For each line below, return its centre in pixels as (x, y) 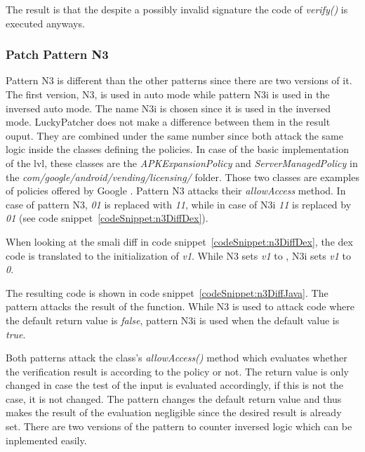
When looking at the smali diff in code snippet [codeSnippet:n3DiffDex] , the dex (179, 241)
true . (16, 334)
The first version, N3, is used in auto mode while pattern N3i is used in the (168, 94)
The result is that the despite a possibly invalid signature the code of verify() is (177, 9)
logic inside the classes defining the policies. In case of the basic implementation (177, 149)
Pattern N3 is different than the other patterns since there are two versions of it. (179, 80)
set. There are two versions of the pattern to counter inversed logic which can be (179, 426)
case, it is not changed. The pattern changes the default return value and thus (174, 398)
